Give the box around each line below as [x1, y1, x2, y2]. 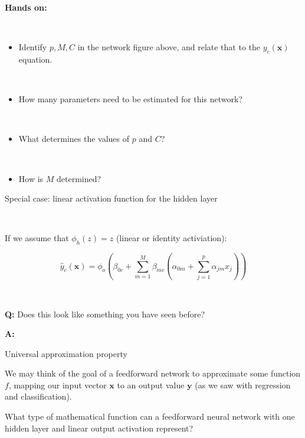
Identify [18, 41, 47, 53]
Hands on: [5, 1, 47, 13]
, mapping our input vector [8, 378, 107, 391]
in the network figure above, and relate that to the [77, 41, 260, 53]
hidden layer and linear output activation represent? [5, 421, 194, 434]
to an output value [117, 378, 185, 391]
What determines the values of [18, 132, 130, 145]
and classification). [5, 390, 72, 403]
